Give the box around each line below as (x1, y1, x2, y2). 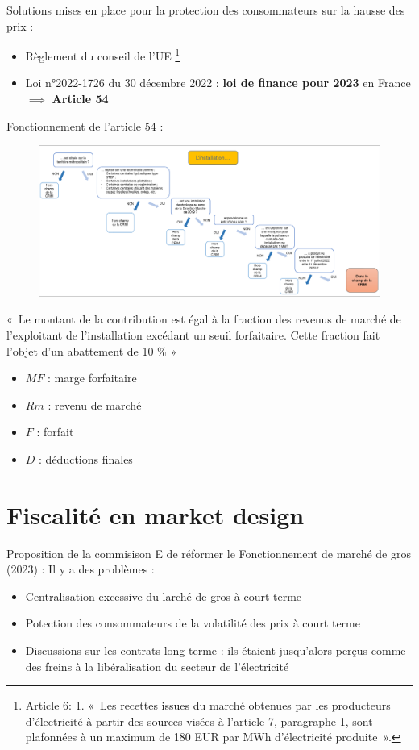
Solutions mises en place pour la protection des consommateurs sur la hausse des (6, 2, 405, 18)
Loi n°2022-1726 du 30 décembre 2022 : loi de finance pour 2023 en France (25, 74, 411, 91)
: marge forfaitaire (48, 369, 137, 386)
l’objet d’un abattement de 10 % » (6, 342, 177, 359)
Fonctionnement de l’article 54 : (6, 117, 164, 134)
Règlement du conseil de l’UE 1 (25, 45, 180, 64)
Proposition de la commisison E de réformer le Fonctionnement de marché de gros (6, 544, 411, 561)
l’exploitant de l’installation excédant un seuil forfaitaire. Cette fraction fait (6, 326, 380, 343)
